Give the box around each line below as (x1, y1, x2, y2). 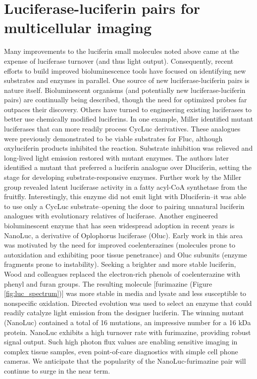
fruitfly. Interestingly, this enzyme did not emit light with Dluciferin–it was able (4, 191, 247, 202)
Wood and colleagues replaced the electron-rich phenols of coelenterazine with (4, 268, 241, 279)
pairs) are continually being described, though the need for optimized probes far (4, 94, 247, 105)
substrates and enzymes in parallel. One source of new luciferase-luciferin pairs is (4, 75, 250, 85)
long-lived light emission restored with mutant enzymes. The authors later (4, 152, 229, 163)
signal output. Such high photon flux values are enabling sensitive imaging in (4, 337, 238, 347)
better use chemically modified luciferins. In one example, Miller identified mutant (4, 114, 254, 124)
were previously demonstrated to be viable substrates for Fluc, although (4, 133, 223, 143)
